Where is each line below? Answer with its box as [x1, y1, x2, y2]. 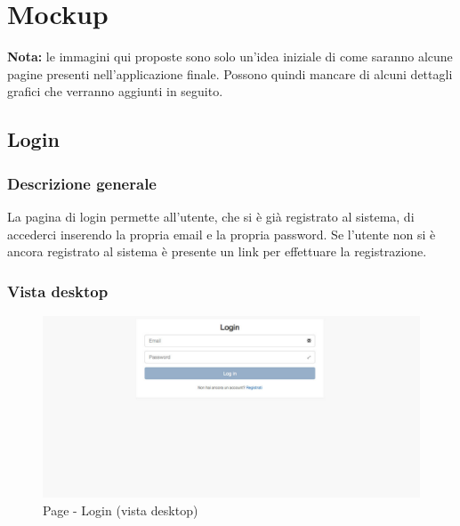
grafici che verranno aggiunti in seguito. [7, 82, 223, 101]
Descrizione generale [7, 172, 157, 194]
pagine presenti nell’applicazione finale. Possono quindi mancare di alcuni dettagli [7, 64, 453, 83]
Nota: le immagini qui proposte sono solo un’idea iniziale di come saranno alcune [7, 47, 453, 66]
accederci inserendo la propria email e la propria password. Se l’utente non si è [7, 224, 436, 243]
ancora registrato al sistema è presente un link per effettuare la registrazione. [7, 242, 427, 261]
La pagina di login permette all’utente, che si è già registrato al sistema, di [7, 206, 415, 225]
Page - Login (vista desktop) [43, 501, 198, 520]
